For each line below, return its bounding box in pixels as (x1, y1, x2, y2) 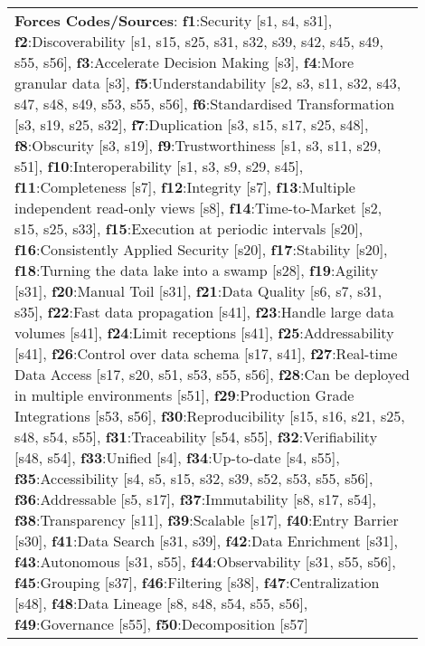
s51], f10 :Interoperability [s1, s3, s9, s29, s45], (14, 156, 304, 176)
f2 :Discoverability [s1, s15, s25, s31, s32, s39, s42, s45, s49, (14, 31, 383, 52)
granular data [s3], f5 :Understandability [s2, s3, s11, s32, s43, (14, 72, 401, 93)
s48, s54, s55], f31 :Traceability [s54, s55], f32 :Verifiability (14, 426, 378, 447)
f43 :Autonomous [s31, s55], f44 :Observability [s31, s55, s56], (14, 551, 396, 572)
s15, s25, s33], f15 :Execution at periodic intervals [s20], (14, 218, 364, 239)
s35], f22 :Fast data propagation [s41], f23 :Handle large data (14, 301, 394, 322)
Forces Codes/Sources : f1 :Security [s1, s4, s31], (14, 10, 333, 31)
